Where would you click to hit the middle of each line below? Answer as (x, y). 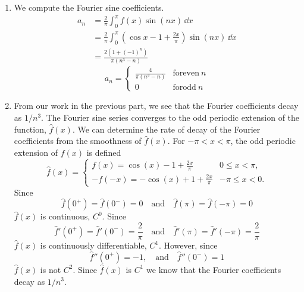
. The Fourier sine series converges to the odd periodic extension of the (170, 117)
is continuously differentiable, (93, 245)
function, (30, 129)
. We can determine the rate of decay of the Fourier (166, 129)
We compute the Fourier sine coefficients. (89, 7)
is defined (104, 152)
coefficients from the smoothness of (78, 141)
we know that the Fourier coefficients (214, 269)
